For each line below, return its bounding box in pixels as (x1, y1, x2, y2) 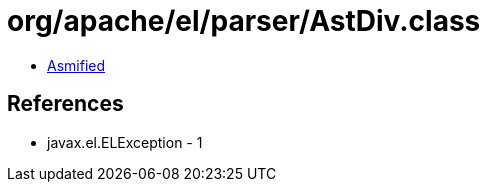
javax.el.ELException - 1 (47, 133, 203, 151)
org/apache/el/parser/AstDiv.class (7, 4, 481, 38)
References (7, 91, 124, 117)
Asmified (47, 56, 106, 74)
